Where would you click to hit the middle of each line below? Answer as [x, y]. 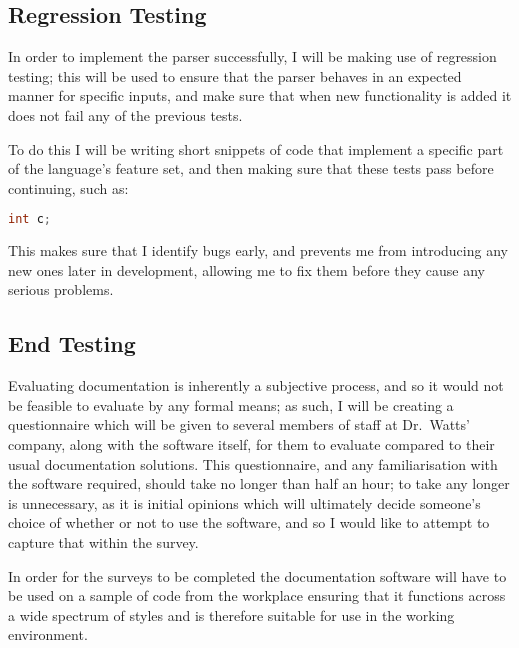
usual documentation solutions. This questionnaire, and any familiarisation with [253, 463]
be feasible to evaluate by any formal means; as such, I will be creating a [231, 404]
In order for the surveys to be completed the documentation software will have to [257, 575]
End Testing [72, 343]
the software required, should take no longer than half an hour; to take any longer [259, 483]
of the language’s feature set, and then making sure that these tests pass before [251, 168]
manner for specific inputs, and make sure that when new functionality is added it [260, 95]
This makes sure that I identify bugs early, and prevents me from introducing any [258, 250]
